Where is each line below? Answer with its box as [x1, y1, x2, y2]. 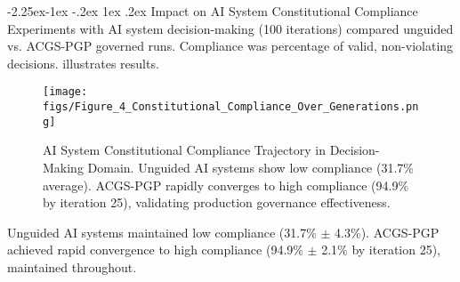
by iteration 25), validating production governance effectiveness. [43, 193, 391, 212]
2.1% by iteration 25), [321, 240, 441, 259]
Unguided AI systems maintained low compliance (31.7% [7, 222, 317, 241]
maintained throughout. [7, 257, 137, 276]
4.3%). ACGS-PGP [335, 222, 440, 241]
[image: [43, 85, 88, 99]
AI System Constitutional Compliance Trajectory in [43, 141, 326, 159]
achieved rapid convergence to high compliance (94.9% [7, 240, 303, 259]
